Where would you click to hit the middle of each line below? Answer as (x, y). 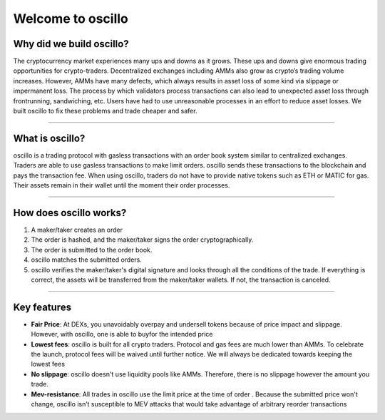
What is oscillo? (49, 138)
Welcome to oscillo (71, 19)
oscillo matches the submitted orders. (87, 260)
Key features (42, 307)
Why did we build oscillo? (71, 44)
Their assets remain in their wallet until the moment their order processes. (122, 185)
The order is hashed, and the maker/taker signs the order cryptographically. (142, 240)
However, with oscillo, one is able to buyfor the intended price (122, 334)
